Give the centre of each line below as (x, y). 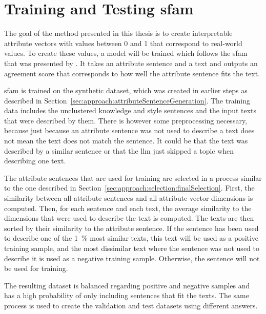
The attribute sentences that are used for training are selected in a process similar (133, 177)
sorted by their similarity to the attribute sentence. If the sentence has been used (131, 228)
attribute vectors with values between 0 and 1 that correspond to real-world (123, 43)
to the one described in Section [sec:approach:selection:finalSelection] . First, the (129, 188)
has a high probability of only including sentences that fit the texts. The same (127, 295)
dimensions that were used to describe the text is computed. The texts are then (129, 218)
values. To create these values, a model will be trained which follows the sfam (126, 53)
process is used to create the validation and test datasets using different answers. (131, 305)
